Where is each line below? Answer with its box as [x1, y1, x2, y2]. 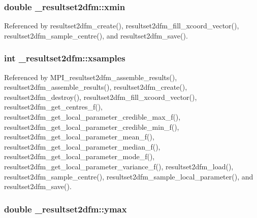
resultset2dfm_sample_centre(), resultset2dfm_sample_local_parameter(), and [4, 171, 253, 181]
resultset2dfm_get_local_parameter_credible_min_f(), [4, 121, 179, 132]
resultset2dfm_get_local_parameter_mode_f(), [4, 151, 155, 162]
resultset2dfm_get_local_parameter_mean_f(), [4, 131, 154, 142]
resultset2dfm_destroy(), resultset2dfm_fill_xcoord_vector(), [4, 91, 197, 102]
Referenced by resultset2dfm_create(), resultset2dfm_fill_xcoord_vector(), [4, 20, 239, 31]
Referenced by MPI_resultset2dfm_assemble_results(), [4, 71, 177, 82]
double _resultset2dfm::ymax [4, 202, 127, 215]
